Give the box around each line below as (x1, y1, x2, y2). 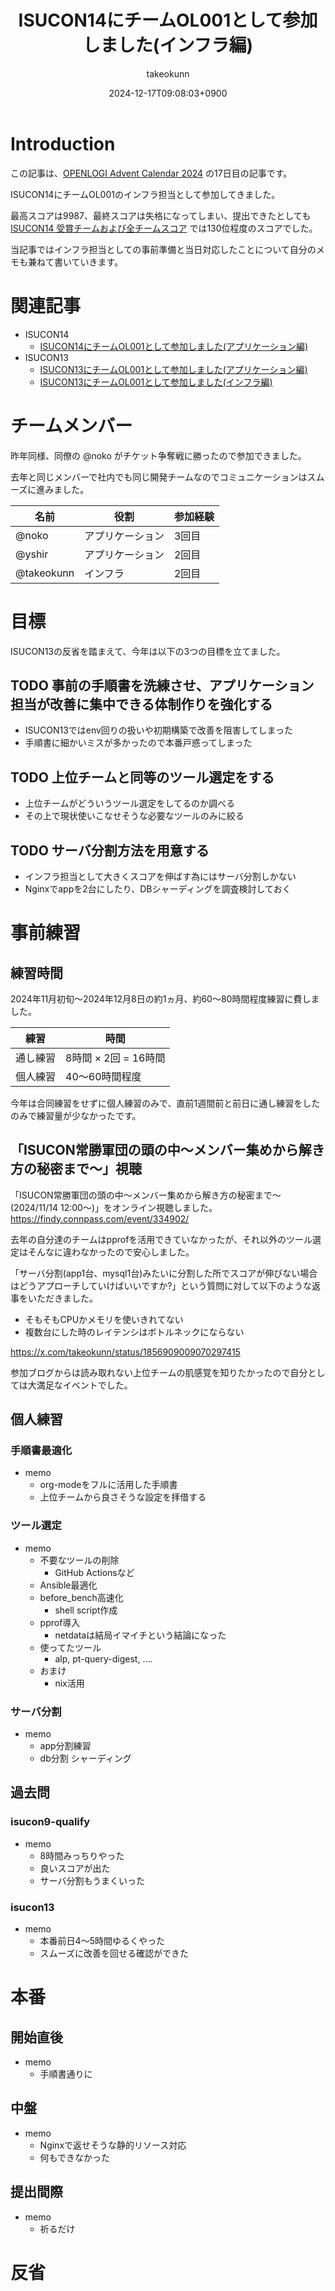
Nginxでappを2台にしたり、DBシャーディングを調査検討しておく (24, 882, 292, 895)
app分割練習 (39, 1740, 92, 1752)
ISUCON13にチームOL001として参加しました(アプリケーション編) (39, 363, 308, 375)
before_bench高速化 (39, 1591, 124, 1603)
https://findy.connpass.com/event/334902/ (10, 1212, 190, 1225)
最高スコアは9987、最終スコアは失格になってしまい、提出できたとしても (10, 209, 312, 221)
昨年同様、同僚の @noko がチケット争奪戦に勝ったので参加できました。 (10, 449, 307, 461)
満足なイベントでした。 (36, 1379, 133, 1391)
